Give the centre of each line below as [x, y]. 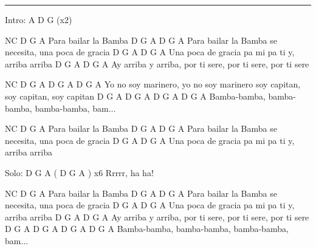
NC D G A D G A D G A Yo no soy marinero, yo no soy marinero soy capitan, [153, 84]
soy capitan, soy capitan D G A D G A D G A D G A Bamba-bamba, [135, 96]
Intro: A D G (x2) [39, 19]
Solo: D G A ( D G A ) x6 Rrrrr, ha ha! [79, 172]
